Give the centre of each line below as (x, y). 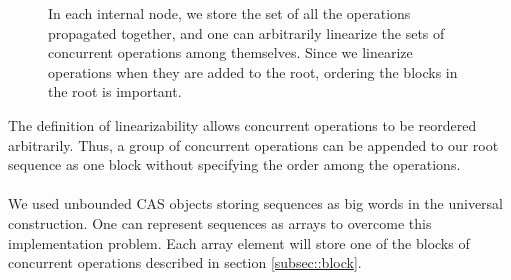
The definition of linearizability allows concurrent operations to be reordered (242, 124)
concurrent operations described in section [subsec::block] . (185, 262)
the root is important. (115, 91)
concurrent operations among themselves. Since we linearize (230, 52)
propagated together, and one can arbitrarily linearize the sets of (246, 32)
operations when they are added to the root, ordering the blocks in (253, 71)
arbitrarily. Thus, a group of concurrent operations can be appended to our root (253, 144)
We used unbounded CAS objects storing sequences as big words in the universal (256, 203)
